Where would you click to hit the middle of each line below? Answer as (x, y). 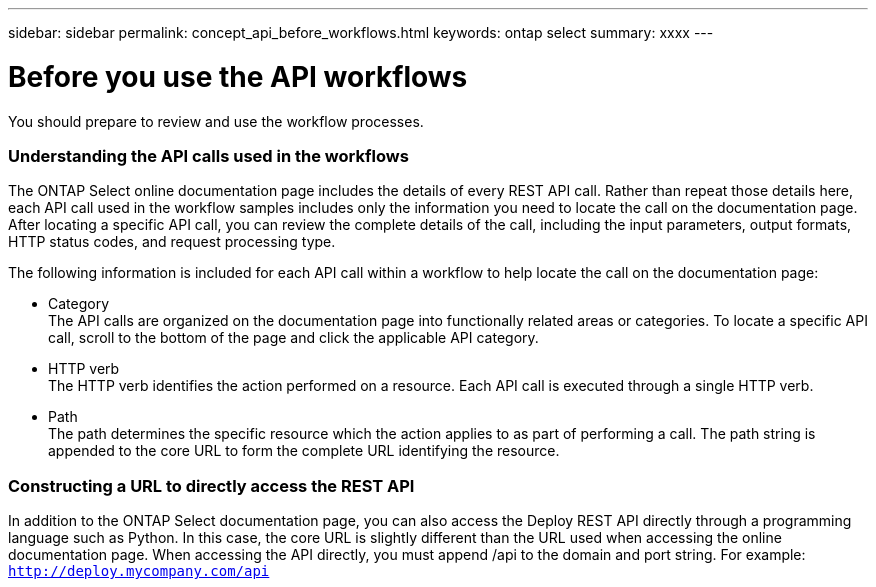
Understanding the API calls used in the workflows (208, 155)
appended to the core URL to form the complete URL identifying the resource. (304, 451)
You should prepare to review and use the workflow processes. (216, 121)
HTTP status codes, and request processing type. (172, 242)
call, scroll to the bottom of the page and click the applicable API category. (293, 338)
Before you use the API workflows (238, 76)
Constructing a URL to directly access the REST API (211, 485)
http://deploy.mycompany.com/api (139, 571)
